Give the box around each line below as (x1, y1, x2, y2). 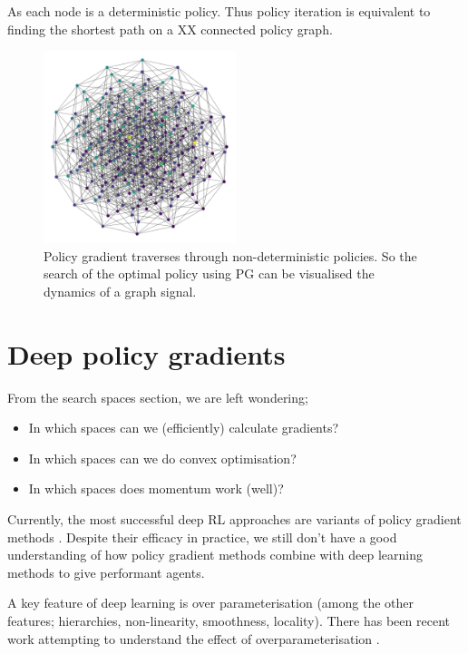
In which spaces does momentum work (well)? (28, 479, 284, 498)
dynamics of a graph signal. (44, 281, 197, 300)
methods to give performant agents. (7, 562, 205, 581)
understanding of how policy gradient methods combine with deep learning (7, 545, 424, 564)
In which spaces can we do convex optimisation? (28, 448, 297, 467)
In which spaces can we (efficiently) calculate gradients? (28, 418, 339, 437)
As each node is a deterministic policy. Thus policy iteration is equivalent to (7, 2, 431, 20)
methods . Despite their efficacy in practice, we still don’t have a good (7, 527, 397, 546)
